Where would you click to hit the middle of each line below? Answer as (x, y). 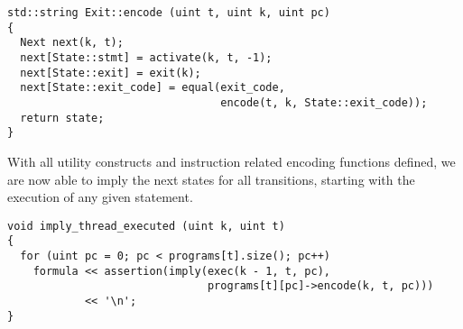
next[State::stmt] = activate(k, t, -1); (146, 57)
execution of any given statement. (100, 197)
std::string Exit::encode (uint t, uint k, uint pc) (169, 13)
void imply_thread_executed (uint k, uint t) (146, 226)
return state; (62, 118)
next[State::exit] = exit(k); (111, 73)
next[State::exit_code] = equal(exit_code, (153, 88)
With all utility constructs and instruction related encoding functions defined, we (231, 161)
